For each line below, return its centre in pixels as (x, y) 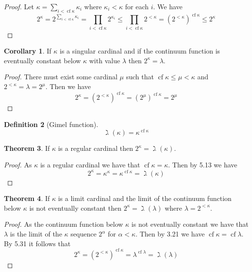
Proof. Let (19, 6)
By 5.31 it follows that (37, 243)
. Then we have (68, 86)
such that (140, 77)
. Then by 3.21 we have (170, 234)
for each (137, 6)
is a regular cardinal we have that (90, 164)
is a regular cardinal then (95, 148)
